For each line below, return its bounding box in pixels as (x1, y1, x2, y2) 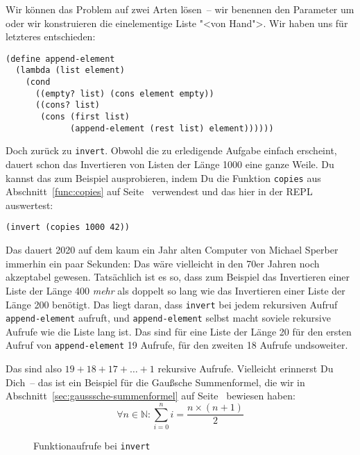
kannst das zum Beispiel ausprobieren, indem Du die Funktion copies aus (6, 170, 321, 185)
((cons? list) (35, 100, 101, 110)
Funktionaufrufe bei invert (33, 438, 151, 452)
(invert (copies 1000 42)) (6, 222, 130, 233)
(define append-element (6, 53, 115, 64)
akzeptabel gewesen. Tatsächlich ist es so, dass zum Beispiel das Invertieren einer (6, 270, 350, 284)
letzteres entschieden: (6, 29, 96, 44)
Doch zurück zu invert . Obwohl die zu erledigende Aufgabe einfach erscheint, (6, 143, 337, 158)
